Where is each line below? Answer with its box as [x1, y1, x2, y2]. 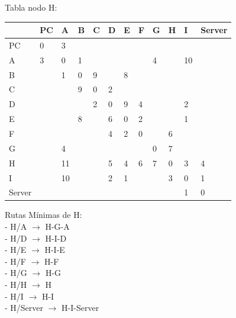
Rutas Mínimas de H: [5, 208, 82, 221]
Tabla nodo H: [5, 1, 57, 13]
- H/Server [5, 301, 44, 314]
